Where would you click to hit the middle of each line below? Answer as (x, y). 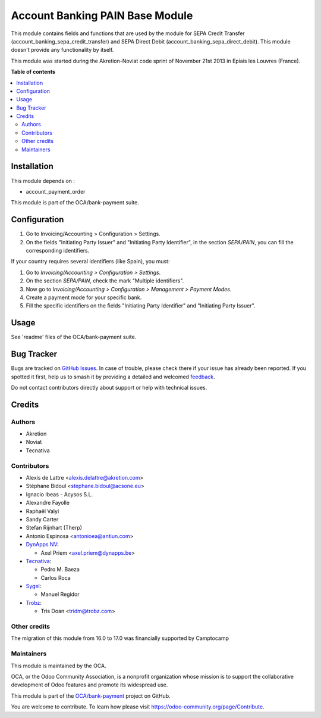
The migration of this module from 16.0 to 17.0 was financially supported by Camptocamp (120, 638)
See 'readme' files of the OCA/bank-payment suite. (74, 337)
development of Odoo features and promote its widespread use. (89, 685)
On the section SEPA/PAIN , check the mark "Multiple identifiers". (105, 281)
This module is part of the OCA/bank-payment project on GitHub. (91, 696)
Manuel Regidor (60, 594)
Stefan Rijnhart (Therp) (54, 528)
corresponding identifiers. (58, 251)
